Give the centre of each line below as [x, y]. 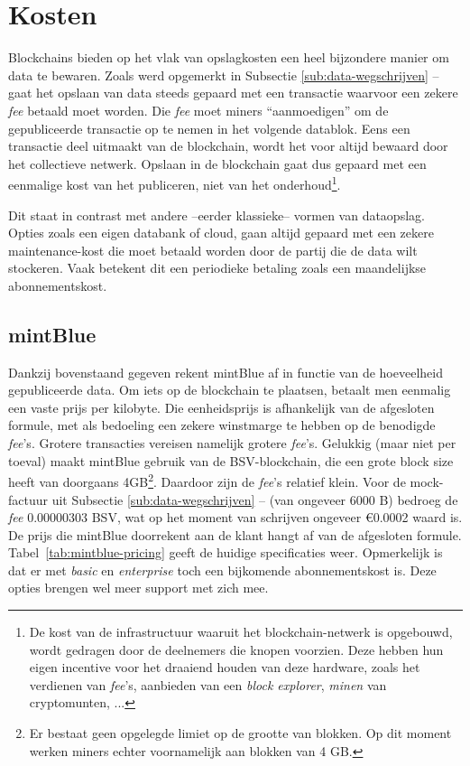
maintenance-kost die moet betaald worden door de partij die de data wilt [213, 250]
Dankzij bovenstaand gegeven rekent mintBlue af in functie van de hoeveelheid [226, 372]
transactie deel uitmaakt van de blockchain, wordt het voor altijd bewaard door [228, 146]
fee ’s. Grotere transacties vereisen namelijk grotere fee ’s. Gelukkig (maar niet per [232, 443]
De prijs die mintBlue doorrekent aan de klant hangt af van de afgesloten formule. [235, 534]
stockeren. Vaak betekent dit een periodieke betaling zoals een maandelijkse [217, 268]
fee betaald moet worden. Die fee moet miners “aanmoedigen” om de [198, 110]
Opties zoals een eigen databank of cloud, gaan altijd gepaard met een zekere [221, 233]
